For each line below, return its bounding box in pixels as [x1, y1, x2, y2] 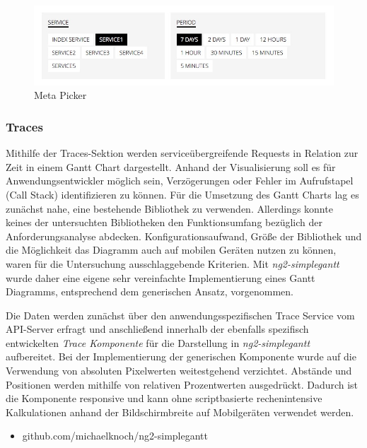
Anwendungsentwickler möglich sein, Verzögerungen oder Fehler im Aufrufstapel [6, 173, 354, 188]
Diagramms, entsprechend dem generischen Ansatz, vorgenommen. [6, 284, 294, 299]
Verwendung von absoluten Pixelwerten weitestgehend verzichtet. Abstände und [6, 363, 352, 378]
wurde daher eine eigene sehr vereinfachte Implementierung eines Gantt [6, 270, 315, 285]
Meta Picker [34, 88, 87, 102]
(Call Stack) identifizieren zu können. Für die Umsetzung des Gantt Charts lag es [6, 187, 359, 201]
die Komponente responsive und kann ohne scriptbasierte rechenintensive [6, 391, 322, 406]
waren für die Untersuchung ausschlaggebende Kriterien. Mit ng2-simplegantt [6, 256, 339, 271]
